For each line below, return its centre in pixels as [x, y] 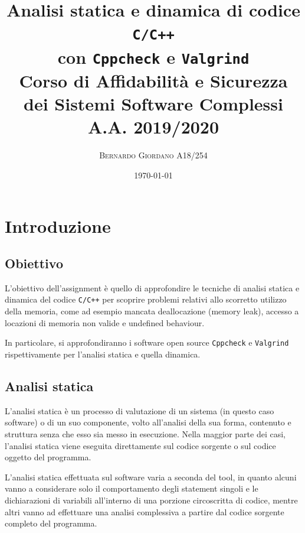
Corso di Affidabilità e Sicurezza [153, 80]
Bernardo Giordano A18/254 [153, 155]
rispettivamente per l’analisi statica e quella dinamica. [103, 354]
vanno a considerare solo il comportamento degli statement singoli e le [132, 488]
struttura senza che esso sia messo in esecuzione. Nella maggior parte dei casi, [145, 433]
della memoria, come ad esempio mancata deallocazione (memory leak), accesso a [152, 311]
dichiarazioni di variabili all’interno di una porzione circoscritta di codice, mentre [151, 500]
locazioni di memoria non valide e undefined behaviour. [105, 322]
